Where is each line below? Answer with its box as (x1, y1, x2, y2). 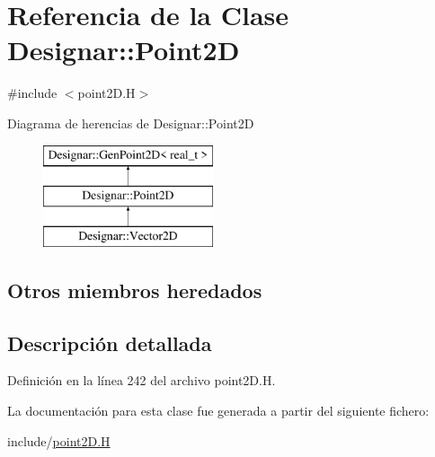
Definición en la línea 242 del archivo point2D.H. (7, 371, 276, 390)
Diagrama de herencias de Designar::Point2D (7, 113, 254, 132)
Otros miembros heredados (7, 276, 262, 303)
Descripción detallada (7, 329, 212, 356)
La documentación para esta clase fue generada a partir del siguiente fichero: (7, 401, 430, 420)
